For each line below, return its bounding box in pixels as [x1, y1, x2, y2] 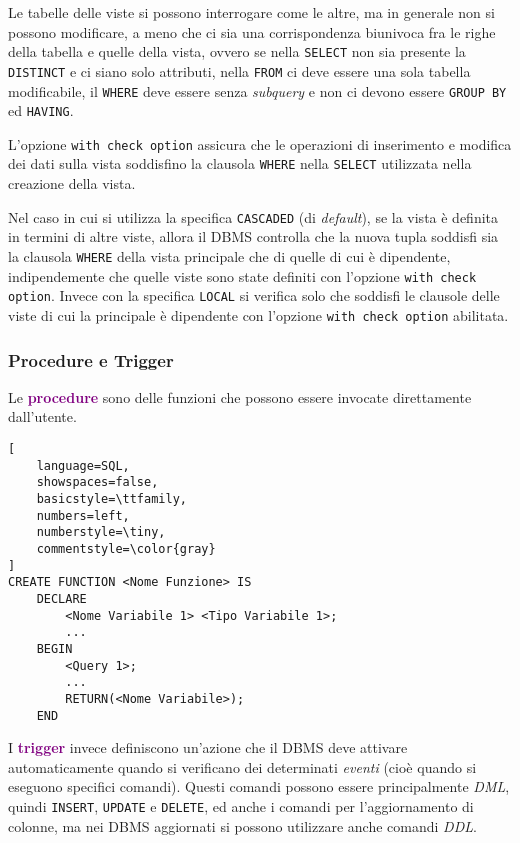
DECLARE [36, 591, 87, 606]
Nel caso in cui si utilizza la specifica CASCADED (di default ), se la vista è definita [8, 206, 499, 227]
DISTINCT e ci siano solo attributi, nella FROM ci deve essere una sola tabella [8, 60, 471, 81]
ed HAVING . [8, 100, 74, 121]
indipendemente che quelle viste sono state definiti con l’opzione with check [8, 265, 477, 286]
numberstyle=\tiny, [36, 525, 166, 540]
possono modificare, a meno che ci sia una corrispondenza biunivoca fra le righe [8, 21, 496, 42]
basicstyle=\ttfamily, [36, 491, 187, 506]
